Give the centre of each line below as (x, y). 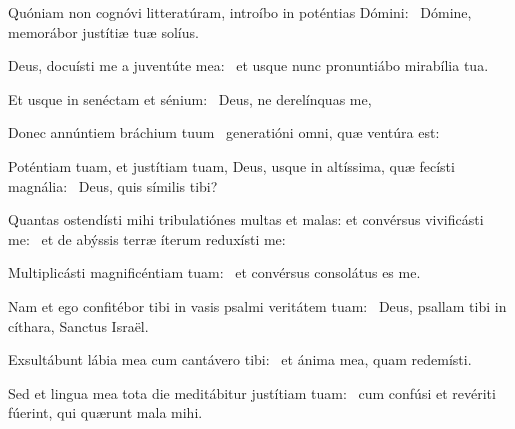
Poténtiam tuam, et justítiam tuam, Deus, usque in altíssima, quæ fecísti (231, 165)
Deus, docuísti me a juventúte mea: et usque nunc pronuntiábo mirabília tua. (248, 65)
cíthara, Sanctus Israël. (78, 325)
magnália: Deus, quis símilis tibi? (113, 185)
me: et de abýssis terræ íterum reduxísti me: (147, 238)
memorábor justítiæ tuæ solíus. (103, 31)
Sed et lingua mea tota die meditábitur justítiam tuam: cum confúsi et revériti (252, 392)
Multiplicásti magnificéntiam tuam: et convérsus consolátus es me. (214, 272)
